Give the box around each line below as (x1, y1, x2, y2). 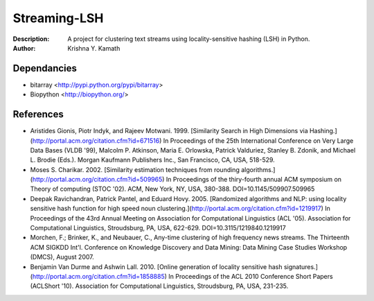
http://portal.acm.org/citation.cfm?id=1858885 (32, 273, 166, 280)
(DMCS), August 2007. (30, 253, 94, 261)
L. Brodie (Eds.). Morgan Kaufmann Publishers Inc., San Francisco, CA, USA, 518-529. (30, 156, 275, 164)
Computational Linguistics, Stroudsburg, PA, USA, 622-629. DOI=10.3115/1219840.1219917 (30, 224, 287, 232)
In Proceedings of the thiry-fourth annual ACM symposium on (166, 175, 342, 184)
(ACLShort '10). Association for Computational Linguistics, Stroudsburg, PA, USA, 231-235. (30, 282, 289, 291)
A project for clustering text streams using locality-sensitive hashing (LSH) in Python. (67, 35, 310, 43)
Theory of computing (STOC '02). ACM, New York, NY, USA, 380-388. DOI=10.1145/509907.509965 (30, 184, 315, 193)
